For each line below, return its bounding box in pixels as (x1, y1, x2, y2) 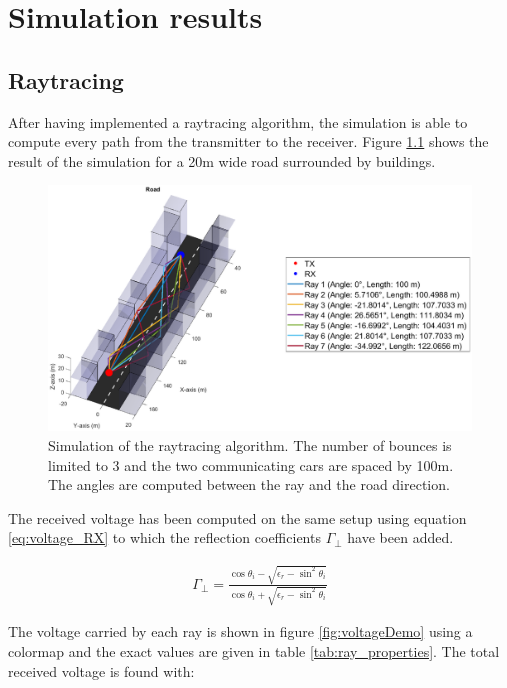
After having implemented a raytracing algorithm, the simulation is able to (8, 111, 468, 132)
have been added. (347, 527, 454, 548)
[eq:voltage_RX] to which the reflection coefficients (8, 527, 321, 548)
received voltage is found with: (8, 660, 195, 681)
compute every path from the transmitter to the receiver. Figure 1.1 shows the (8, 131, 489, 152)
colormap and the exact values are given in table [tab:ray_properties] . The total (8, 640, 500, 661)
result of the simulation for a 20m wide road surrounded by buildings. (8, 150, 436, 171)
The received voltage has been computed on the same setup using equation (8, 507, 467, 528)
